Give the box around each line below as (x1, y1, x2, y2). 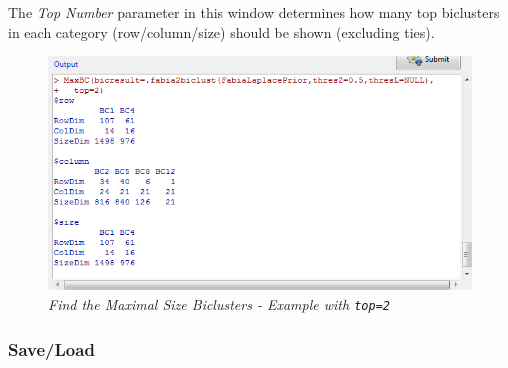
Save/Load (8, 336, 95, 361)
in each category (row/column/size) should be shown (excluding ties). (8, 21, 435, 42)
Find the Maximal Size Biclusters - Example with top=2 (48, 293, 390, 314)
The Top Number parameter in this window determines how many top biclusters (8, 2, 500, 22)
